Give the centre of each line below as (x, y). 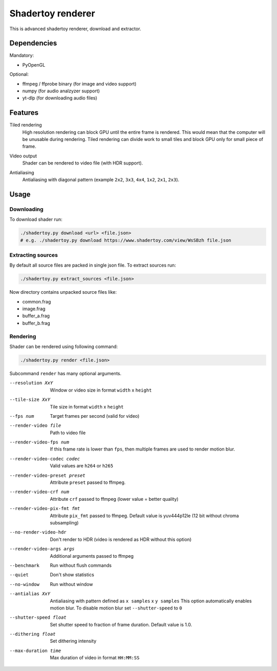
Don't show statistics (72, 575)
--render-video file (35, 426)
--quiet (19, 575)
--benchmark (24, 565)
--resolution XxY (31, 383)
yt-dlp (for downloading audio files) (60, 98)
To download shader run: (36, 219)
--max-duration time (35, 650)
